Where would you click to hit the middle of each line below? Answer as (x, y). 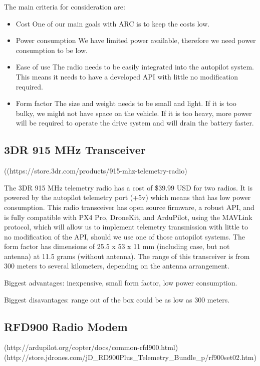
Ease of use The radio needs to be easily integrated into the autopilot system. (135, 67)
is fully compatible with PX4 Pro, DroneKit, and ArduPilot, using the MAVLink (128, 217)
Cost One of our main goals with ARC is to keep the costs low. (113, 23)
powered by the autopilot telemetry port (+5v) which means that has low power (127, 197)
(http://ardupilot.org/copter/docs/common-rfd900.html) (91, 347)
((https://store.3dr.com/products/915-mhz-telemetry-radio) (96, 171)
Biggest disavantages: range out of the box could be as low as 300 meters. (117, 299)
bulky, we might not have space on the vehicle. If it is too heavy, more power (134, 113)
